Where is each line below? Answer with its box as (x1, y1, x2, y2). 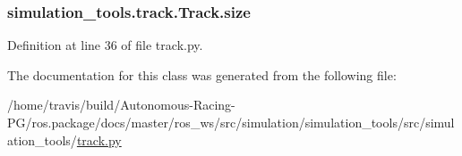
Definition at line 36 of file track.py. (7, 36, 203, 54)
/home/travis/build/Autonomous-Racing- (7, 95, 235, 114)
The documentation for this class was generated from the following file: (7, 65, 397, 84)
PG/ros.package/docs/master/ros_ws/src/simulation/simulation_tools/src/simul (7, 113, 455, 131)
